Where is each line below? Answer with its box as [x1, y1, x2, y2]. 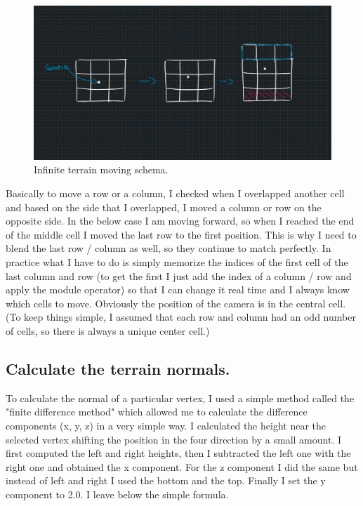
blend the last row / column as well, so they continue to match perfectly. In [6, 241, 331, 255]
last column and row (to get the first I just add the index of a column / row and [6, 268, 352, 283]
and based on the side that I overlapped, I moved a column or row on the [6, 199, 322, 214]
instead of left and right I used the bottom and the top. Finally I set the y [6, 473, 326, 488]
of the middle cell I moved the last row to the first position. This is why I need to [6, 227, 357, 241]
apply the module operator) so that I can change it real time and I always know [6, 282, 350, 297]
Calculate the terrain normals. [6, 357, 230, 379]
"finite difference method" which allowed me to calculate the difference [6, 404, 308, 419]
